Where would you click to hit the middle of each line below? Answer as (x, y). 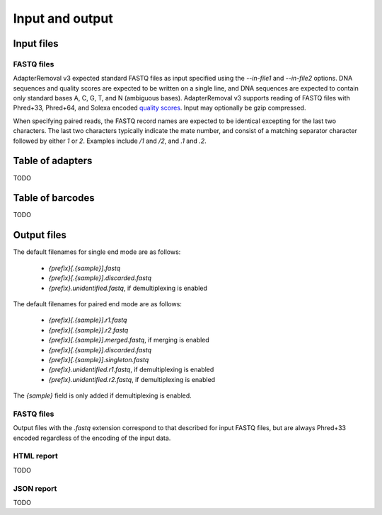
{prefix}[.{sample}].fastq (85, 268)
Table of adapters (53, 161)
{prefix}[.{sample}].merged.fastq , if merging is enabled (129, 340)
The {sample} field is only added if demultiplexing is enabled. (103, 395)
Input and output (63, 18)
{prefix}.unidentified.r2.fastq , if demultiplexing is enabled (132, 379)
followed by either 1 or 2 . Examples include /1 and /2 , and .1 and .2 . (110, 141)
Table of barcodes (54, 198)
